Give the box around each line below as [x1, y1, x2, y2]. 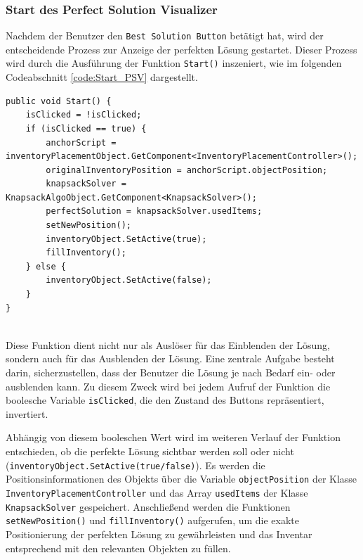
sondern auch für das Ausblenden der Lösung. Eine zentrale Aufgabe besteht [6, 351, 335, 366]
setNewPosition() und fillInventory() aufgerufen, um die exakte [6, 513, 300, 528]
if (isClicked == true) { [25, 123, 147, 134]
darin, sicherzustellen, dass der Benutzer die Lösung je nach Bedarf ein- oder [6, 365, 336, 379]
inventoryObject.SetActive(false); [46, 275, 212, 286]
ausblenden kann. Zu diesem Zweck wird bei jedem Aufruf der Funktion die [6, 378, 331, 393]
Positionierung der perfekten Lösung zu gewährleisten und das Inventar [6, 526, 312, 541]
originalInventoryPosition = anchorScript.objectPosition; [46, 165, 328, 175]
